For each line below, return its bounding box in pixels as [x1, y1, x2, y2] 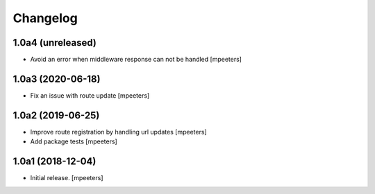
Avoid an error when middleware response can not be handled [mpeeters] [30, 55, 242, 64]
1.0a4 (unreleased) [12, 37, 97, 48]
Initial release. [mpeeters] [30, 174, 103, 182]
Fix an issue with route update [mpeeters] [30, 91, 150, 100]
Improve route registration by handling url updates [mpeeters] [30, 127, 208, 136]
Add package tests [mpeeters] [30, 137, 117, 145]
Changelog [12, 10, 78, 26]
